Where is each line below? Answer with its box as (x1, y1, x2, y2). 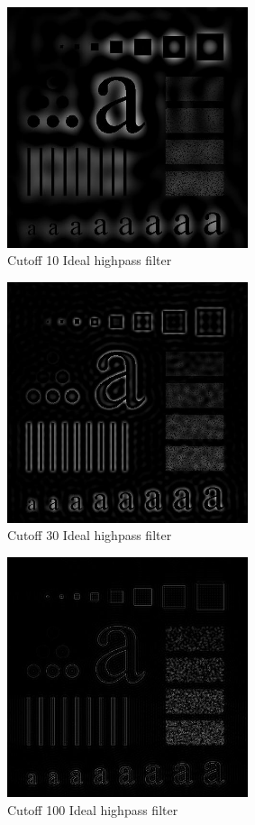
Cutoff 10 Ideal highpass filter (7, 251, 172, 270)
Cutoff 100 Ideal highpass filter (7, 800, 178, 819)
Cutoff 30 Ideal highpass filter (7, 526, 172, 545)
